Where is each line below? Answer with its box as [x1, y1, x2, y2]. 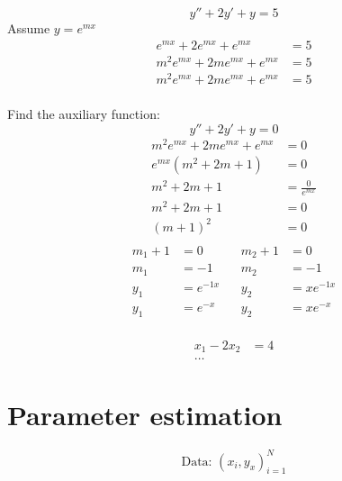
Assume [7, 19, 50, 37]
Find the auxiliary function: [7, 104, 160, 123]
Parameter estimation [7, 396, 283, 433]
